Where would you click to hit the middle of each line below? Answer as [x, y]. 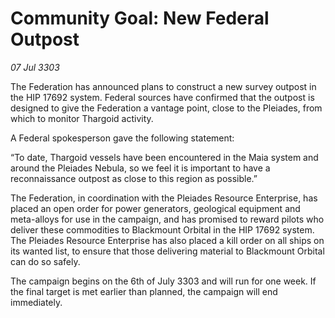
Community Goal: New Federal [140, 18]
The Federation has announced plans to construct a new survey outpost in [163, 86]
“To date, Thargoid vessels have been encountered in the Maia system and [164, 157]
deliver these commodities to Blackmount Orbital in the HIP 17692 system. [162, 229]
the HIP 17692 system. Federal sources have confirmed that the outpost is [162, 97]
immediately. [36, 302]
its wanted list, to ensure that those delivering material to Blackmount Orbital [167, 251]
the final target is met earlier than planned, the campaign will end [144, 291]
